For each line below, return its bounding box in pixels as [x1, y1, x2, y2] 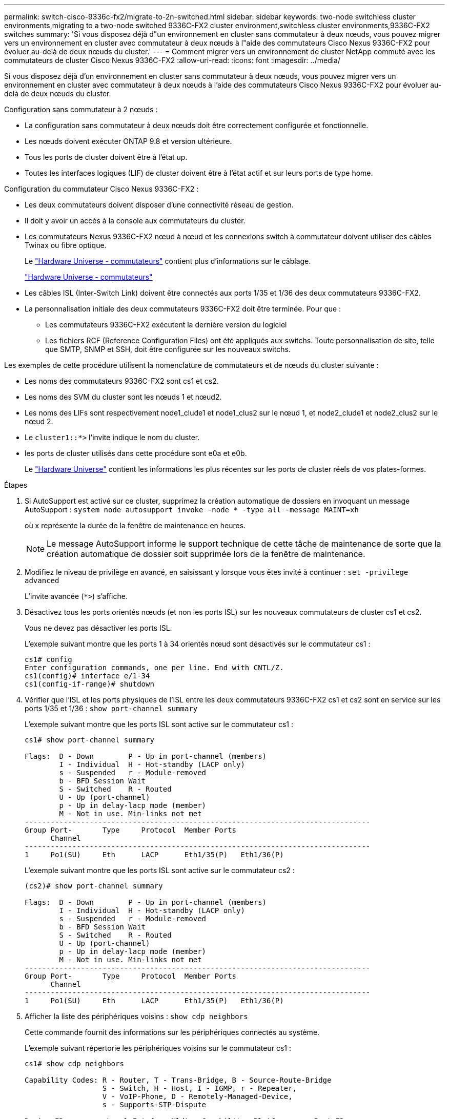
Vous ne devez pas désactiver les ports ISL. [25, 624, 172, 632]
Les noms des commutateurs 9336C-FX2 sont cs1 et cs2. [25, 377, 219, 385]
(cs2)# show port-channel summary [25, 882, 163, 890]
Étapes [4, 481, 28, 489]
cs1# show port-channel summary [25, 736, 154, 744]
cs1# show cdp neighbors [25, 1060, 124, 1068]
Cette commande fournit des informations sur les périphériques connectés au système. [25, 1028, 320, 1037]
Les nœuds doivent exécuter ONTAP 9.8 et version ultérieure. [25, 137, 232, 146]
